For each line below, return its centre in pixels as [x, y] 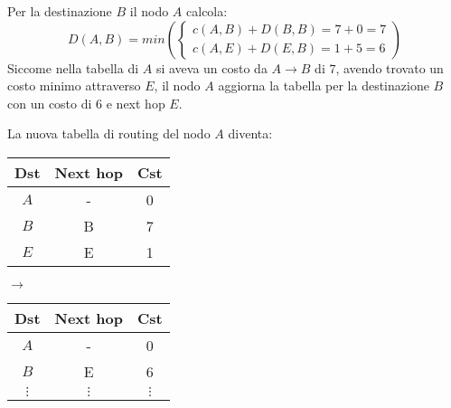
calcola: [207, 11]
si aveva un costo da [211, 67]
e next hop [136, 103]
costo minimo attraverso [74, 85]
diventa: [250, 133]
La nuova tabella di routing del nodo [109, 133]
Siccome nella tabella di [73, 67]
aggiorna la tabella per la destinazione [324, 85]
